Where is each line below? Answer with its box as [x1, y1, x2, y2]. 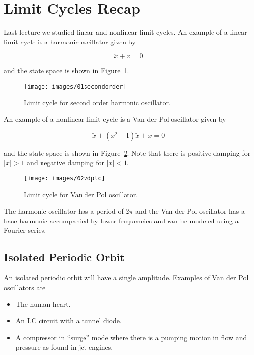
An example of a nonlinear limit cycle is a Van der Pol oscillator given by [4, 114, 226, 124]
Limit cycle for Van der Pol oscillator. [24, 189, 138, 199]
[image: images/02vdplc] [24, 175, 105, 182]
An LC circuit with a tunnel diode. [15, 315, 122, 325]
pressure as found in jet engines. [15, 342, 113, 352]
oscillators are [4, 282, 46, 292]
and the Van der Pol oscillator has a [135, 206, 245, 216]
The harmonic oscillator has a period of [4, 206, 124, 216]
